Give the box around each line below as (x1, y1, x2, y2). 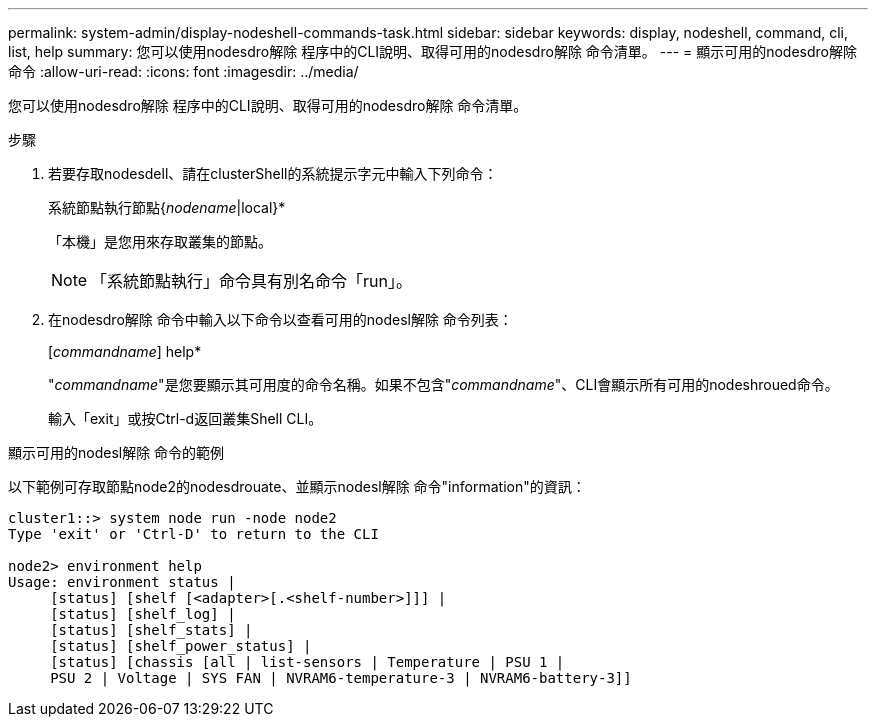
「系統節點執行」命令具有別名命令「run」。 (91, 271, 413, 291)
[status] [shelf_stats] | (50, 622, 253, 638)
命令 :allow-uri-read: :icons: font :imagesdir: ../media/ (8, 63, 359, 80)
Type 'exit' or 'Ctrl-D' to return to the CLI (8, 526, 379, 542)
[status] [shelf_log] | (50, 606, 236, 622)
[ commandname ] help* (48, 343, 202, 360)
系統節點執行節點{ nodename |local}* (48, 199, 286, 216)
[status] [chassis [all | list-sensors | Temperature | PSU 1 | (50, 654, 565, 670)
